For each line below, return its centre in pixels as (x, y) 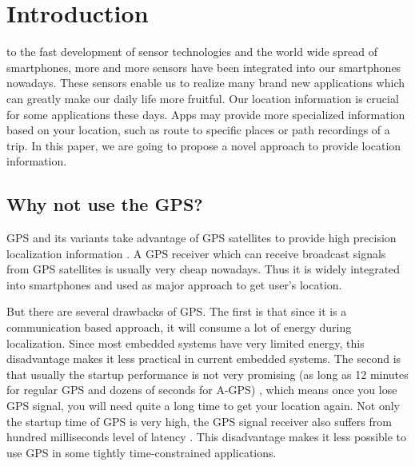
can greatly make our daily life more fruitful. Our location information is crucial (203, 98)
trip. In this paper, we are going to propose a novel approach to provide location (204, 145)
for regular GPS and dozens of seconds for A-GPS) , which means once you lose (202, 390)
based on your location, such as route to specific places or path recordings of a (198, 130)
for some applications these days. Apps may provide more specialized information (206, 114)
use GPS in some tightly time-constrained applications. (142, 452)
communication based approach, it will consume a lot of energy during (179, 327)
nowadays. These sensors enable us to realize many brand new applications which (206, 83)
